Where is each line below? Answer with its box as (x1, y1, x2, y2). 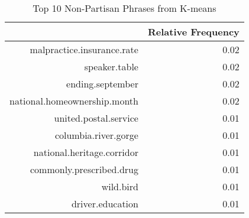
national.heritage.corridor (33, 145, 138, 159)
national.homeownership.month (9, 94, 138, 108)
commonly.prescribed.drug (30, 162, 138, 176)
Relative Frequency (147, 25, 240, 38)
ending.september (66, 77, 138, 90)
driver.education (71, 197, 138, 210)
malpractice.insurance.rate (30, 43, 138, 56)
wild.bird (101, 180, 138, 193)
